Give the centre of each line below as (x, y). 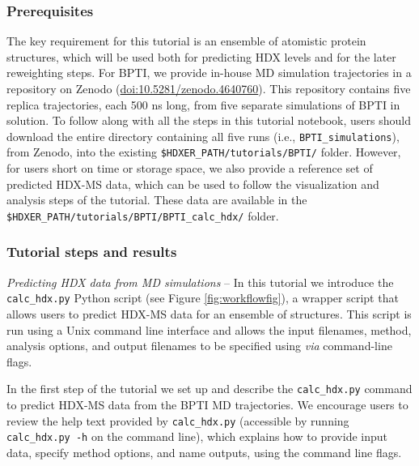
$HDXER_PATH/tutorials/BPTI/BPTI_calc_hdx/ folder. (143, 215)
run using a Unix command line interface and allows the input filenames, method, (209, 329)
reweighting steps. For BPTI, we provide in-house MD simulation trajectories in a (209, 73)
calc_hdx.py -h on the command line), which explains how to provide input (197, 436)
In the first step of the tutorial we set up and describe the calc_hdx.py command (209, 389)
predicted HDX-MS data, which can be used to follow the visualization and (193, 184)
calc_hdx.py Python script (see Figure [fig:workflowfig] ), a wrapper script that (203, 298)
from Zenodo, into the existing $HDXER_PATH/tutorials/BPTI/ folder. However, (204, 152)
